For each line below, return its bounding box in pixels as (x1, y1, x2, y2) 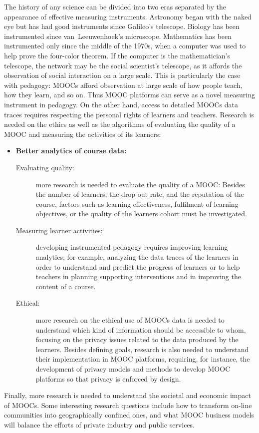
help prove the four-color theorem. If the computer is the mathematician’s (4, 50, 230, 60)
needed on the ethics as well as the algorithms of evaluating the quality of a (4, 119, 236, 129)
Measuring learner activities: (15, 225, 103, 235)
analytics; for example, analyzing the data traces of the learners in (35, 252, 239, 262)
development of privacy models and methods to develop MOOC (35, 364, 231, 374)
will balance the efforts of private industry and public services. (4, 419, 195, 430)
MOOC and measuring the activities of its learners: (4, 128, 161, 139)
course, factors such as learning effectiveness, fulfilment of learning (35, 198, 239, 209)
